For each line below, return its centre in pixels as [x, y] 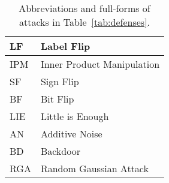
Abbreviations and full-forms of [84, 8]
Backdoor [60, 151]
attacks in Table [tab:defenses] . [85, 22]
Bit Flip [57, 99]
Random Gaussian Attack [94, 168]
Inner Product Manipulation [100, 64]
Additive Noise [71, 133]
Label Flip [65, 46]
